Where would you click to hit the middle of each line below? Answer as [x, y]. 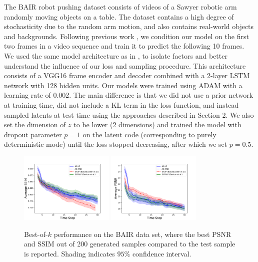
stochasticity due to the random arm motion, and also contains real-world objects [129, 26]
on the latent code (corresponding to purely [149, 134]
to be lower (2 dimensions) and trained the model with [157, 124]
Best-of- [36, 234]
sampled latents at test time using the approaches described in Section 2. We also [129, 114]
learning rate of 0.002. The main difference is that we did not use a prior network [129, 95]
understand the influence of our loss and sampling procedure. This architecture [125, 65]
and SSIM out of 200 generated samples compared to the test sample [130, 244]
